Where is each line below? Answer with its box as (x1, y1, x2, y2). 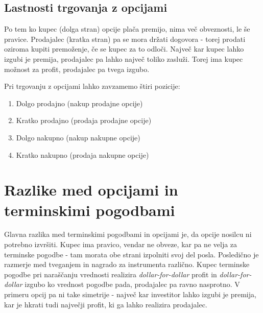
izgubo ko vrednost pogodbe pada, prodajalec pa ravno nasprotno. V (25, 279, 240, 290)
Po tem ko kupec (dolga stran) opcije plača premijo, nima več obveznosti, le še (4, 23, 250, 34)
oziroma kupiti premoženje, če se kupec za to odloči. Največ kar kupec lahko (4, 43, 244, 54)
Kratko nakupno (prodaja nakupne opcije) (16, 149, 149, 160)
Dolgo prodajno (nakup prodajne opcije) (16, 98, 143, 108)
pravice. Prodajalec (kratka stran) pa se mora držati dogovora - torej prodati (4, 33, 246, 44)
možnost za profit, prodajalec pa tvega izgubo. (4, 63, 150, 74)
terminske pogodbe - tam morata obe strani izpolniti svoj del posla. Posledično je (4, 249, 259, 259)
